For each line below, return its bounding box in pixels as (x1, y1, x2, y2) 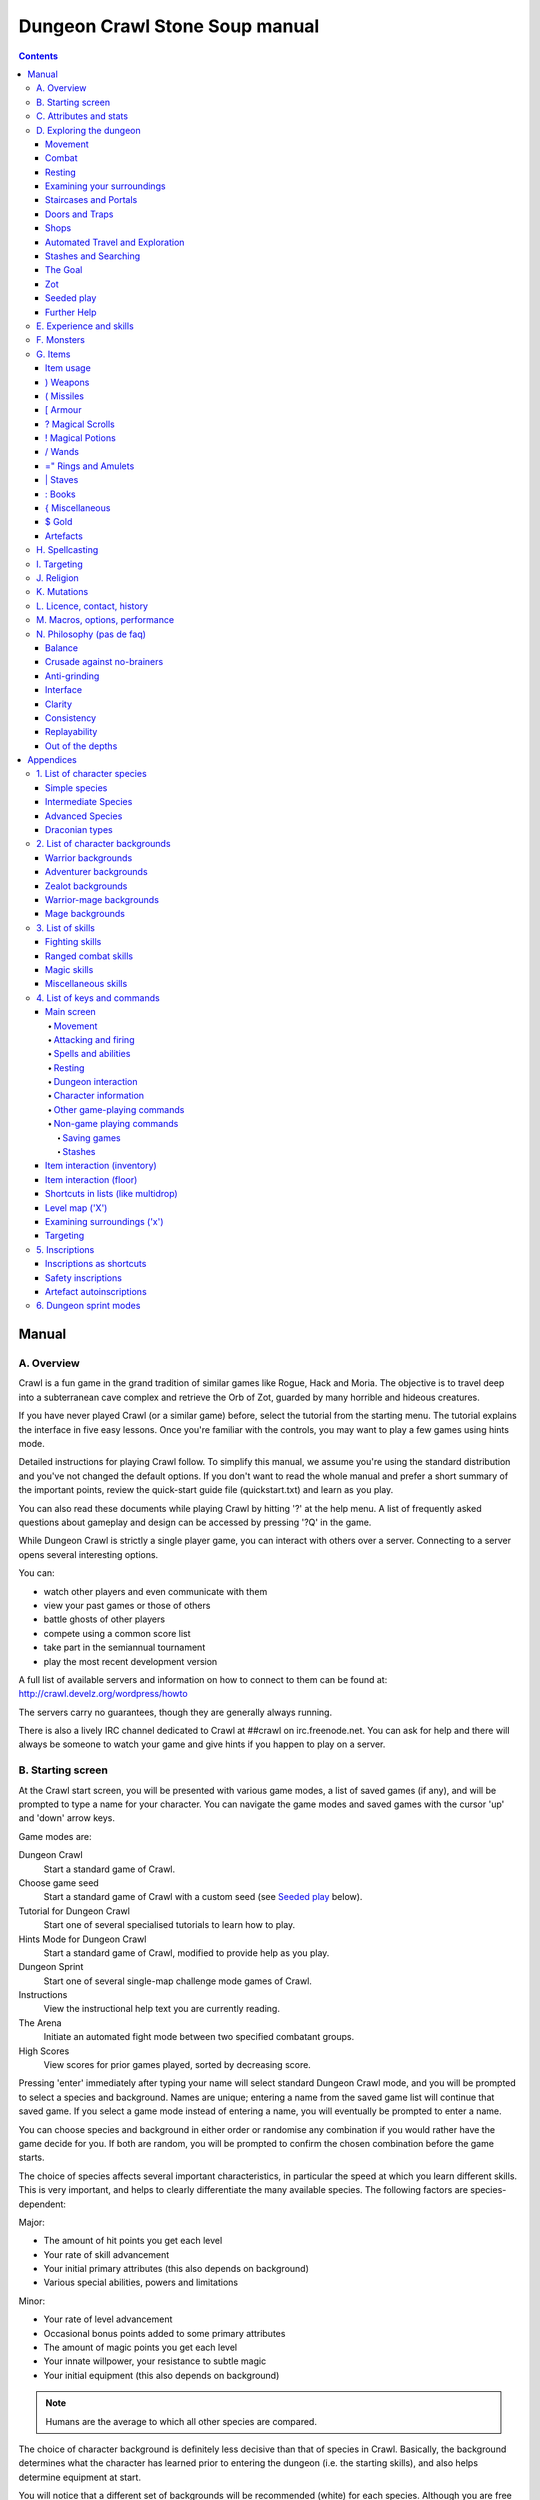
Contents (18, 50, 59, 62)
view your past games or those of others (43, 1599, 211, 1611)
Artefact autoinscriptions (45, 1285, 147, 1297)
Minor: (18, 2295, 46, 2307)
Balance (45, 641, 79, 654)
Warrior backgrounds (45, 851, 133, 864)
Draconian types (45, 824, 114, 836)
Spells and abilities (53, 1048, 131, 1060)
